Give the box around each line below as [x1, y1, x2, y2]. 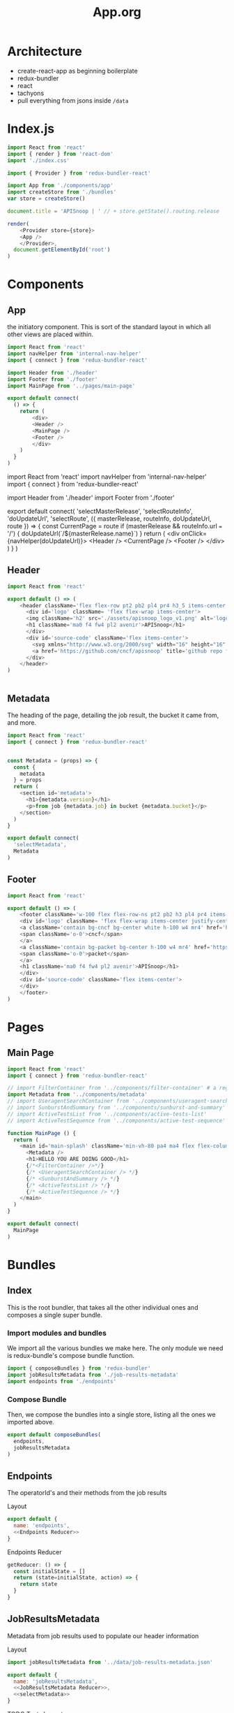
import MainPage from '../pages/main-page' [7, 382, 136, 389]
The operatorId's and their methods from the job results [7, 1489, 167, 1497]
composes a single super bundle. [7, 1310, 103, 1319]
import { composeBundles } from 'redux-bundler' [7, 1364, 151, 1372]
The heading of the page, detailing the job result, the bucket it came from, [7, 711, 219, 719]
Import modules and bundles [7, 1328, 107, 1338]
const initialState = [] [13, 1568, 86, 1575]
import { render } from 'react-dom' [7, 150, 114, 157]
